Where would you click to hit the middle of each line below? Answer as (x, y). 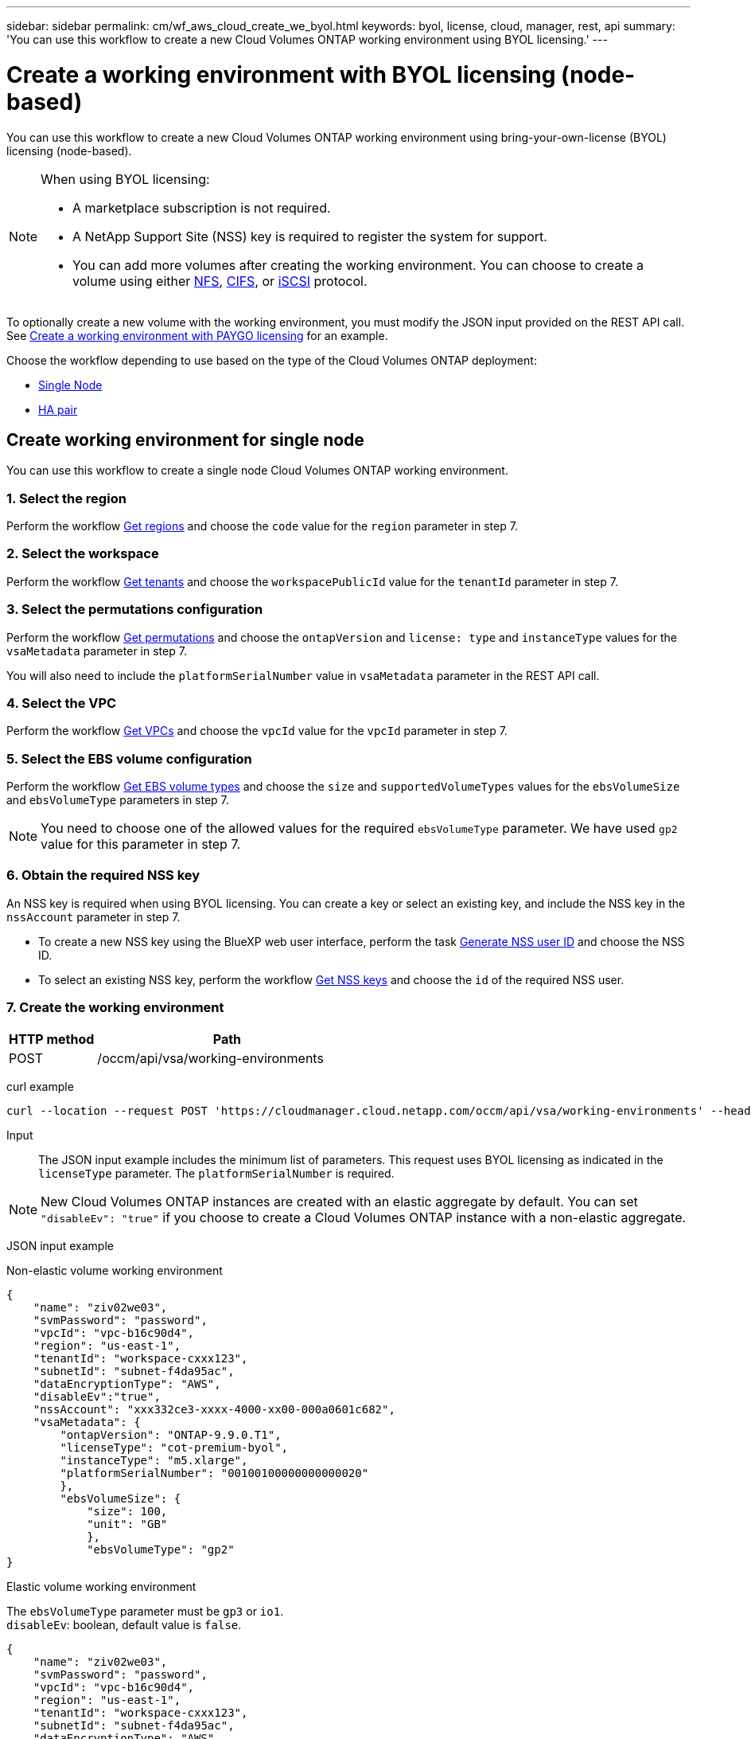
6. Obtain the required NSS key (103, 875)
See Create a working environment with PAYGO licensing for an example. (197, 335)
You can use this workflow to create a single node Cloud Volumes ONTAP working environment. (257, 471)
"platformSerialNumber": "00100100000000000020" (214, 1473)
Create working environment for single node (185, 440)
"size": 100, (127, 1511)
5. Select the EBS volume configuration (129, 758)
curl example (40, 1086)
